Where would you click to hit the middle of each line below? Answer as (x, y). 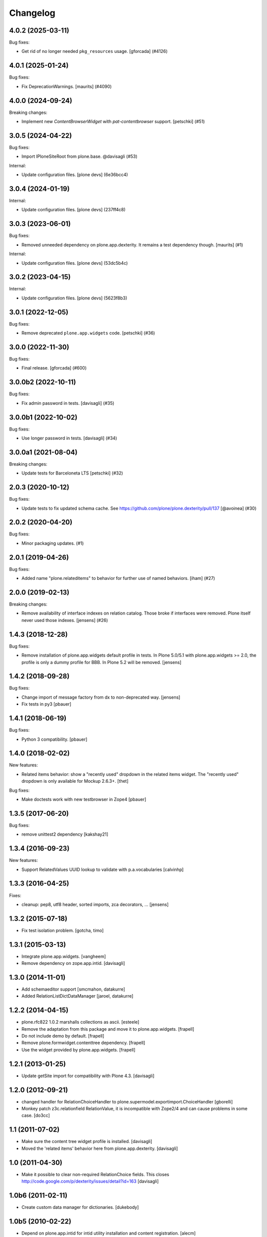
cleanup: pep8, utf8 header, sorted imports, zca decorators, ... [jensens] (95, 904)
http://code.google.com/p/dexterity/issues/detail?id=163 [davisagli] (90, 1181)
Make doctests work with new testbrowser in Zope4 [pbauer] (84, 799)
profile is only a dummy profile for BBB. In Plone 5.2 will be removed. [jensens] (101, 662)
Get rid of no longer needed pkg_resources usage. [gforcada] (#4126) (95, 51)
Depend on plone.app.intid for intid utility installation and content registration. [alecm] (109, 1233)
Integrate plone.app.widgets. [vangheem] (64, 956)
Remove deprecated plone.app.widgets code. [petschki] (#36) (88, 333)
